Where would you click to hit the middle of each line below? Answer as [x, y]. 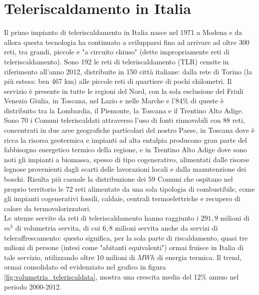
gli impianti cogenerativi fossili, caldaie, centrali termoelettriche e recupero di [122, 198]
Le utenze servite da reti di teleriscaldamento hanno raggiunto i [101, 218]
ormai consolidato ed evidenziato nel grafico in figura [85, 267]
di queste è [207, 101]
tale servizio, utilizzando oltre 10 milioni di [70, 257]
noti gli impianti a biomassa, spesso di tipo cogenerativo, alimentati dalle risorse [127, 159]
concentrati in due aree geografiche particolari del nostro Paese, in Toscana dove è [129, 130]
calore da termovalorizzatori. [48, 208]
